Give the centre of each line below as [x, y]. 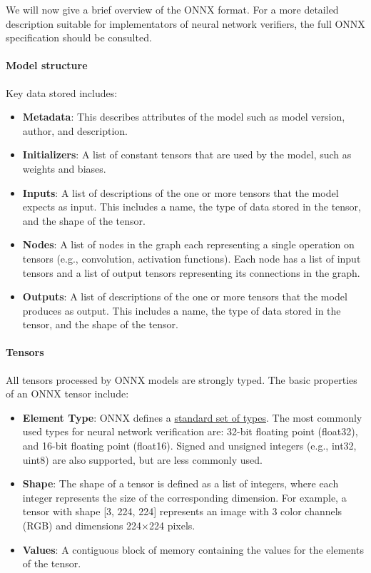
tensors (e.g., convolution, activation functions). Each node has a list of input [192, 258]
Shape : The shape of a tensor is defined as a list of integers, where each [181, 483]
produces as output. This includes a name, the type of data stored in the [182, 310]
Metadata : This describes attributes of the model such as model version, [184, 117]
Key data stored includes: [62, 92]
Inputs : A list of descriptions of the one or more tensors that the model [181, 192]
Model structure [47, 65]
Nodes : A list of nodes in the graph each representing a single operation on [188, 244]
